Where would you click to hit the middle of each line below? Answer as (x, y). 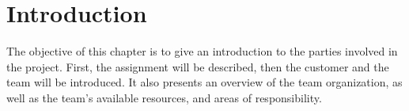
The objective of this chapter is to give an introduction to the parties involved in (202, 51)
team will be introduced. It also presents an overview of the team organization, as (204, 82)
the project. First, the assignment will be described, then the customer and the (198, 66)
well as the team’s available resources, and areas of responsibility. (164, 97)
